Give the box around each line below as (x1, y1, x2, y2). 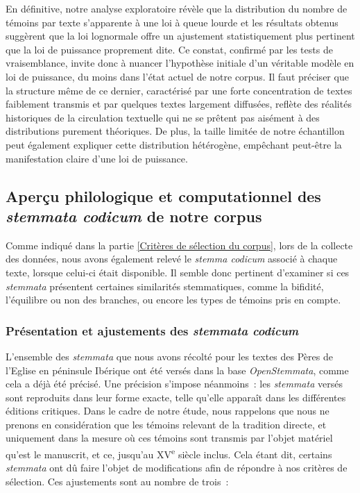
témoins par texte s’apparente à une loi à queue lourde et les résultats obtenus (6, 15, 338, 29)
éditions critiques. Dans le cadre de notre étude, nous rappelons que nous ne (6, 403, 329, 418)
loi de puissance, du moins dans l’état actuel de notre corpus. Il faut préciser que (6, 69, 349, 83)
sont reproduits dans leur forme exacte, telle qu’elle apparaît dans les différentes (6, 390, 346, 404)
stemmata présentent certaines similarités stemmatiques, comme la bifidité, (6, 278, 324, 293)
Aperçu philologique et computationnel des (6, 185, 321, 206)
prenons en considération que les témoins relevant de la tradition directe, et (6, 417, 327, 431)
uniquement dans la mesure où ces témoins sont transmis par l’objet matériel (6, 431, 333, 445)
